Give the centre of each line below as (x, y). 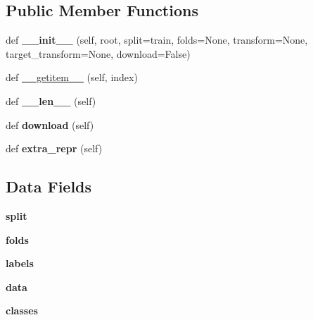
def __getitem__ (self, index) (72, 77)
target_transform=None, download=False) (98, 53)
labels (20, 263)
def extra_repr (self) (54, 148)
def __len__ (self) (51, 100)
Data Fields (49, 186)
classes (22, 310)
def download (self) (50, 124)
